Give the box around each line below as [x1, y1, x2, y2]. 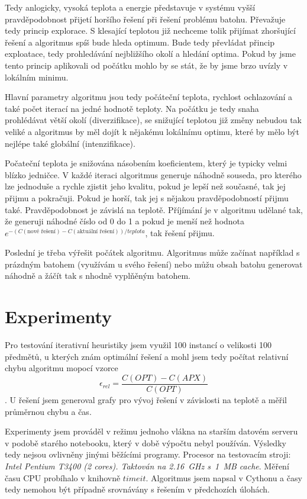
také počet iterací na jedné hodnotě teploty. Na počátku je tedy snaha [5, 102, 259, 114]
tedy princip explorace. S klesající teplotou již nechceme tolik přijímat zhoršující [5, 24, 296, 37]
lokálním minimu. [5, 70, 69, 83]
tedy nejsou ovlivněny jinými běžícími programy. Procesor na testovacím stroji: [5, 448, 291, 461]
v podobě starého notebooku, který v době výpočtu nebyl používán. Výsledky [5, 436, 286, 449]
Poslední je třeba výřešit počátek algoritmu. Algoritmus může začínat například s [5, 246, 300, 259]
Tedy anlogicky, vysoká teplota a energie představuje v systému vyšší [5, 1, 256, 13]
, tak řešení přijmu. [145, 226, 215, 239]
